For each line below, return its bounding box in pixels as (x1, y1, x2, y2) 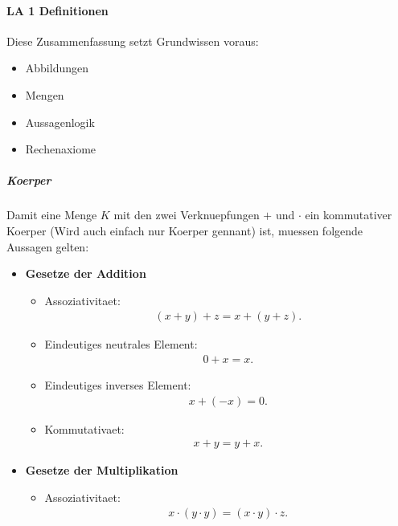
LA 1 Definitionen (6, 2, 109, 18)
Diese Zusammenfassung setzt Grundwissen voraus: (6, 32, 259, 49)
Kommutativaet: (44, 420, 125, 437)
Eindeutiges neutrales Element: (44, 336, 198, 353)
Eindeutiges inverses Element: (44, 376, 191, 393)
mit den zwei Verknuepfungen (113, 206, 260, 223)
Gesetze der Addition (25, 265, 146, 282)
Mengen (25, 86, 64, 103)
